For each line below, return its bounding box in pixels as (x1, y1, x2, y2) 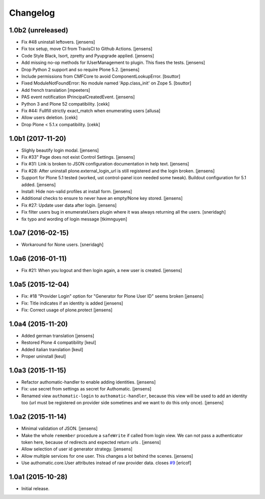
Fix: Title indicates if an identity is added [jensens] (21, 300, 123, 306)
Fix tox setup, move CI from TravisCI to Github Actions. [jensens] (21, 46, 153, 52)
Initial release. (21, 485, 50, 491)
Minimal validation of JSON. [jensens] (21, 425, 98, 432)
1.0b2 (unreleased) (9, 26, 69, 34)
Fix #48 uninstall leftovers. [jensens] (21, 39, 95, 45)
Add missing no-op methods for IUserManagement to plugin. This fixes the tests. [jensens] (21, 59, 206, 66)
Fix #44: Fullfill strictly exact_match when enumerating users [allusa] (21, 108, 160, 113)
